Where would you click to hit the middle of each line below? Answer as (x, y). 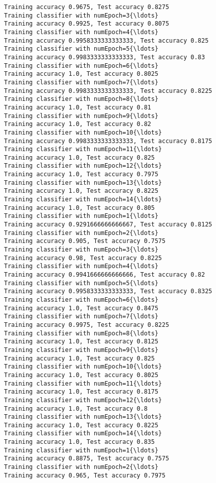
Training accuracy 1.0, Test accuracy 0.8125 (81, 342)
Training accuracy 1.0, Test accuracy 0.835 (79, 442)
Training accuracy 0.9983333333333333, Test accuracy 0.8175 (108, 141)
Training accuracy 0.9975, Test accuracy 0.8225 (87, 325)
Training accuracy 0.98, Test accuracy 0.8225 (83, 258)
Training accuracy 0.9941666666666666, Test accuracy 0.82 (104, 275)
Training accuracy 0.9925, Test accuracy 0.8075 (87, 24)
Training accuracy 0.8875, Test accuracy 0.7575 (87, 459)
